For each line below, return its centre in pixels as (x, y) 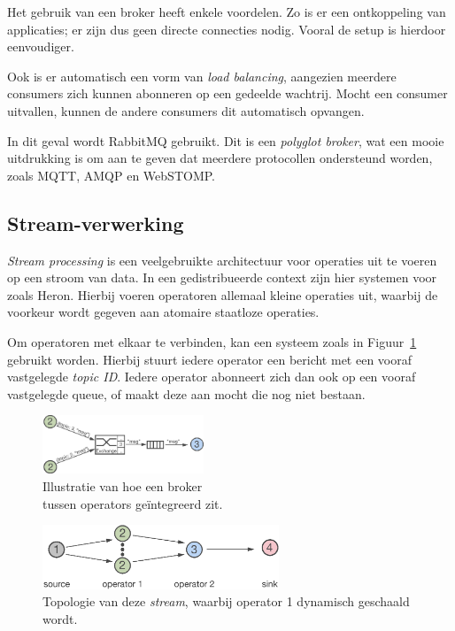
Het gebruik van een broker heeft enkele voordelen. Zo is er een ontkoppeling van (227, 12)
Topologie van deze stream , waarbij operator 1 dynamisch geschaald (226, 601)
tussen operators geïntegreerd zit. (133, 503)
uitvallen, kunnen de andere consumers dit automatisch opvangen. (186, 110)
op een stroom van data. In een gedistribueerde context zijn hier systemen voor (222, 277)
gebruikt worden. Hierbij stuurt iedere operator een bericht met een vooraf (210, 359)
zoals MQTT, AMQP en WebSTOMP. (111, 175)
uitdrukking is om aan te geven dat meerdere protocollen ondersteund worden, (220, 158)
